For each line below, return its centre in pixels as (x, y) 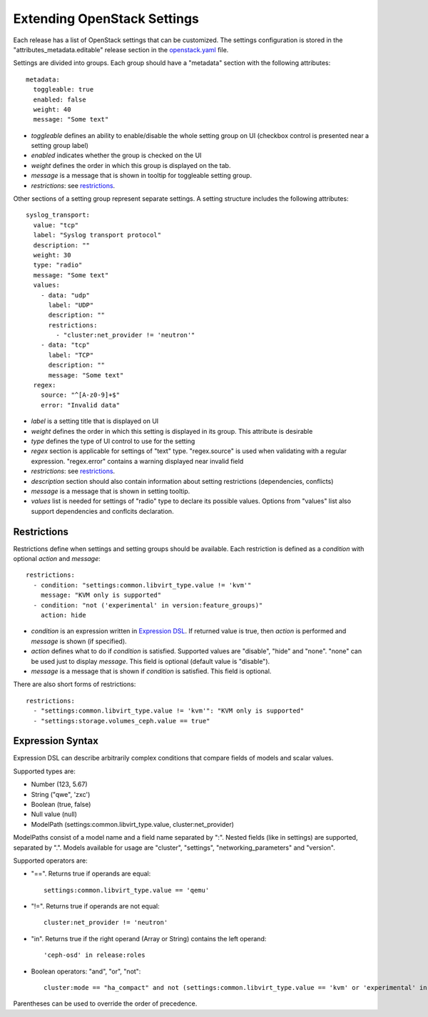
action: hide (63, 615)
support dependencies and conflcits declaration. (102, 511)
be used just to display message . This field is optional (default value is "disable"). (151, 661)
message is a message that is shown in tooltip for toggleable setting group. (142, 176)
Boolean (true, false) (61, 804)
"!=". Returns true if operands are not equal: (95, 906)
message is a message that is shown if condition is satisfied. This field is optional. (151, 671)
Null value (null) (54, 814)
